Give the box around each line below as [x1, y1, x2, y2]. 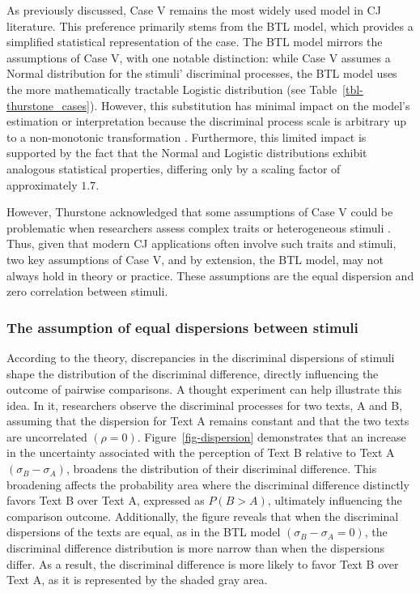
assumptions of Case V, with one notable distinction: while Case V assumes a [6, 49, 391, 66]
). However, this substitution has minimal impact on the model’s [89, 96, 410, 113]
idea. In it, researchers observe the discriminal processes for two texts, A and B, [6, 396, 403, 413]
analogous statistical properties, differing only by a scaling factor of [6, 160, 341, 177]
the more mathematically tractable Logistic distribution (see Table [6, 80, 337, 97]
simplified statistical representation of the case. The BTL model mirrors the [6, 33, 383, 50]
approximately [6, 176, 78, 193]
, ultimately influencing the [267, 492, 402, 509]
